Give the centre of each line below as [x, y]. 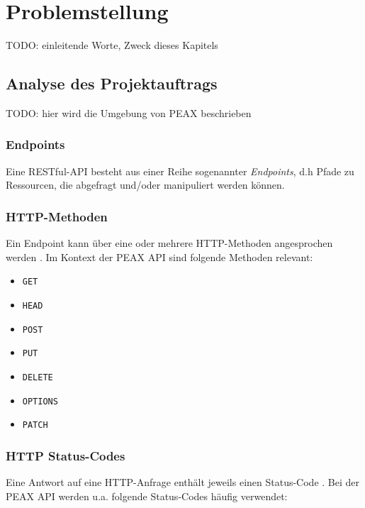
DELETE [38, 377]
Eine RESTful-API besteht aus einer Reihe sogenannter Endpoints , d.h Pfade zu [180, 171]
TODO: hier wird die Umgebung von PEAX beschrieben [129, 112]
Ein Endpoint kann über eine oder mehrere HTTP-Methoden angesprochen [169, 243]
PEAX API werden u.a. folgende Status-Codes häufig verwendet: [147, 496]
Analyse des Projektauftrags [112, 83]
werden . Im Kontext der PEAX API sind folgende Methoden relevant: [159, 256]
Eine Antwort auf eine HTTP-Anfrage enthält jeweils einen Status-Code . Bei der [183, 482]
